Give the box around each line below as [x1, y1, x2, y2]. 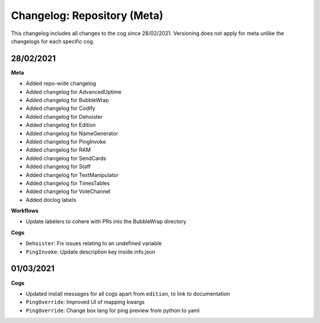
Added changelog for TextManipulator [25, 171, 119, 178]
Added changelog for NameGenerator [25, 129, 119, 137]
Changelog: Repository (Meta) [11, 9, 164, 22]
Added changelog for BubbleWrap [25, 97, 109, 104]
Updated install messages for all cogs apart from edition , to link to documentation [25, 290, 231, 297]
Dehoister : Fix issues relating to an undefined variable [25, 240, 162, 247]
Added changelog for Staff [25, 163, 91, 170]
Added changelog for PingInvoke [25, 138, 106, 145]
